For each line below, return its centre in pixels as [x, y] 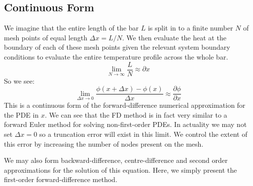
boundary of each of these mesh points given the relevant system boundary [117, 47]
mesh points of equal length [46, 37]
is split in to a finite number [190, 28]
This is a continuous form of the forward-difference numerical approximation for [125, 105]
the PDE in [21, 114]
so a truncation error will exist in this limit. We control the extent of [143, 134]
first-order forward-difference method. [61, 179]
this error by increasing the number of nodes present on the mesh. [104, 143]
